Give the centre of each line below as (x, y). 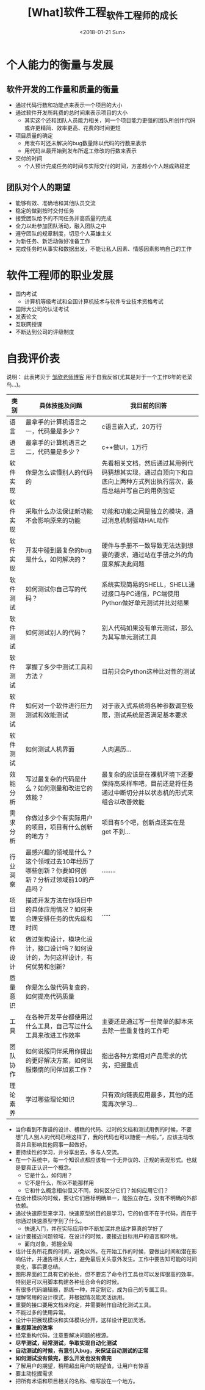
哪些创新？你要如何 (53, 871)
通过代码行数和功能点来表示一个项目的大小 (69, 105)
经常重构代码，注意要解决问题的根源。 (63, 1335)
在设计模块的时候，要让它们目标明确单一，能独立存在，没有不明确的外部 (106, 1198)
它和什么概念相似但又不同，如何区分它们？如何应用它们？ (96, 1190)
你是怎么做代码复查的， (59, 987)
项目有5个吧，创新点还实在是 (143, 823)
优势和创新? (49, 967)
